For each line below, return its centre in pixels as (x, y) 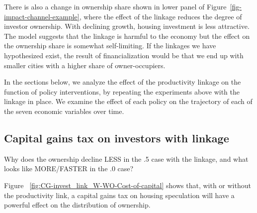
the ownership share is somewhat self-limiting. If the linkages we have (110, 46)
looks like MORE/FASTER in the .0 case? (69, 168)
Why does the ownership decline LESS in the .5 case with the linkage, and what (126, 159)
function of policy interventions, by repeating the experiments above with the (122, 91)
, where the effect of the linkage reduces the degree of (161, 16)
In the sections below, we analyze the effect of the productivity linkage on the (123, 82)
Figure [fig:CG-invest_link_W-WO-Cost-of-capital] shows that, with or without (128, 185)
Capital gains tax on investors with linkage (117, 138)
